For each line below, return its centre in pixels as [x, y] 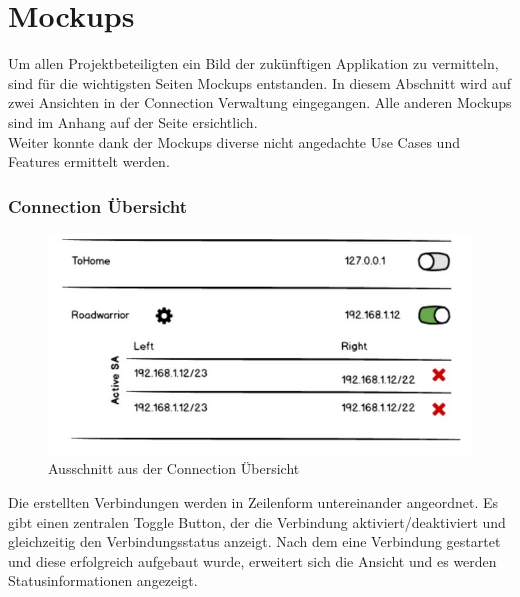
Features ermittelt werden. [89, 161]
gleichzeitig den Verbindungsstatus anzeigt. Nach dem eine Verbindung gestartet [254, 541]
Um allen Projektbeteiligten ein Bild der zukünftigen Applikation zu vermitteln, [253, 63]
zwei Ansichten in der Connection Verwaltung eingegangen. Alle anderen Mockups [260, 102]
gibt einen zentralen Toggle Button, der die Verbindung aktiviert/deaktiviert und [257, 521]
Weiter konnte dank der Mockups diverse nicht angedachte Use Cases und [234, 141]
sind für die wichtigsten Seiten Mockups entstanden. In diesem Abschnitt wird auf [260, 82]
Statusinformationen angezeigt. [103, 580]
